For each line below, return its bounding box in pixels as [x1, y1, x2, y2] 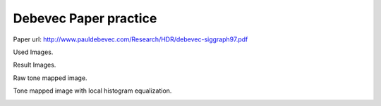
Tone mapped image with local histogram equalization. [13, 86, 172, 95]
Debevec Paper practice [13, 11, 157, 26]
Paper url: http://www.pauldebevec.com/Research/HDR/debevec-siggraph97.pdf [13, 35, 248, 44]
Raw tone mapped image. [13, 74, 87, 82]
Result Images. [13, 60, 56, 69]
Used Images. [13, 48, 54, 56]
